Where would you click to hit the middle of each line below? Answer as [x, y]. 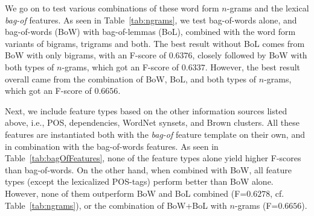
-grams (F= [256, 205]
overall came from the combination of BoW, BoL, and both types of [131, 79]
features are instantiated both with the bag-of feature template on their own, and [155, 134]
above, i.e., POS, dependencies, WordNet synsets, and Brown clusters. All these [152, 122]
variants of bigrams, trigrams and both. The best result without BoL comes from [155, 43]
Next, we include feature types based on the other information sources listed [146, 110]
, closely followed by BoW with [250, 55]
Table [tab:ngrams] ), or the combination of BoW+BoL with [116, 205]
